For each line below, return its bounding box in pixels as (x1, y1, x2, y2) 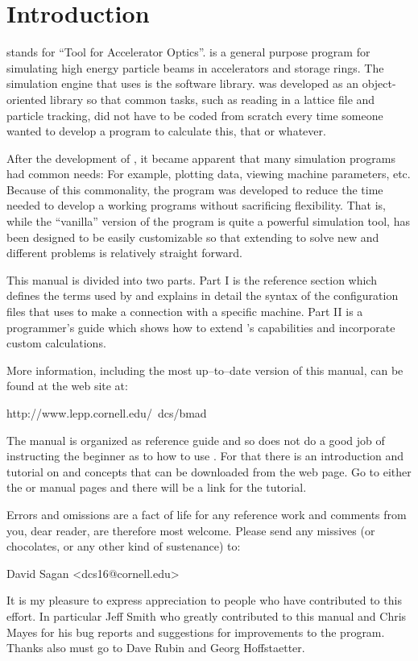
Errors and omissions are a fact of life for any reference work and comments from (6, 505, 407, 522)
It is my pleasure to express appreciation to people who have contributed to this (6, 592, 402, 609)
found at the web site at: (6, 377, 128, 394)
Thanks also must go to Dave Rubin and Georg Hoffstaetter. (6, 639, 305, 656)
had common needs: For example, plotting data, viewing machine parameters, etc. (6, 165, 411, 182)
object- (362, 75, 396, 92)
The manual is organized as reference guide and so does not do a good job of (6, 431, 385, 448)
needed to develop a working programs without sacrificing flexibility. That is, (6, 197, 386, 214)
